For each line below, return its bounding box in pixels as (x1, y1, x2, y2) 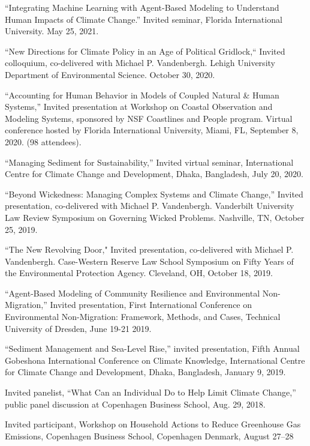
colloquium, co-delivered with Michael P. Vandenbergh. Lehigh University (5, 56, 275, 69)
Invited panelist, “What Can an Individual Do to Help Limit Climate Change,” (5, 386, 296, 399)
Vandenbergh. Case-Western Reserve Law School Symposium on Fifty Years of (5, 255, 294, 267)
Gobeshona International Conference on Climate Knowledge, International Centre (5, 354, 305, 366)
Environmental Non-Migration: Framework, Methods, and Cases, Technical (5, 310, 281, 323)
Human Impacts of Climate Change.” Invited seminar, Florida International (5, 13, 282, 25)
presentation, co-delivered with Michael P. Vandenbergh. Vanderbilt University (5, 199, 294, 212)
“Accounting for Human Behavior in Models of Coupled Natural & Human (5, 88, 279, 101)
